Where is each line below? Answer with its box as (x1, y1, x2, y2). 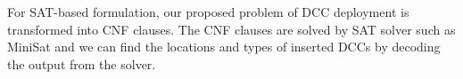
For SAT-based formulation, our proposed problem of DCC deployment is (7, 3, 409, 20)
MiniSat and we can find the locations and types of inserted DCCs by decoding (7, 37, 441, 56)
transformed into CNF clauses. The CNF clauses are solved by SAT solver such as (7, 20, 456, 38)
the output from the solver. (7, 54, 156, 73)
